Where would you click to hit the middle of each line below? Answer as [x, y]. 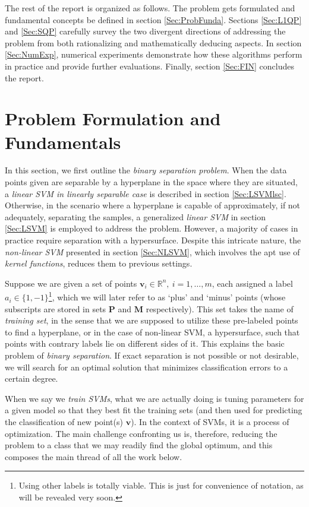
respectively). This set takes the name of [220, 308]
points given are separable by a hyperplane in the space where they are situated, [151, 182]
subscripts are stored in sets [56, 308]
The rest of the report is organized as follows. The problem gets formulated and [150, 8]
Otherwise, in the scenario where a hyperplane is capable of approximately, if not [153, 205]
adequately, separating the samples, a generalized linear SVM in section [135, 216]
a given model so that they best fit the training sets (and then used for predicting [154, 410]
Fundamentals [63, 142]
